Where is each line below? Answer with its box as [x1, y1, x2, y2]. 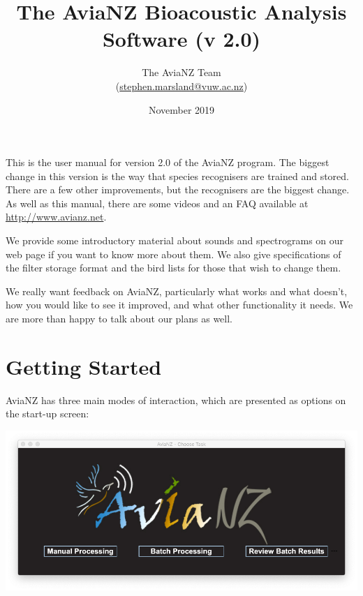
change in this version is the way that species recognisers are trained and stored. [6, 168, 349, 183]
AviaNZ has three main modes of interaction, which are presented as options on [6, 392, 346, 407]
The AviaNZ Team [142, 65, 221, 80]
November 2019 [148, 102, 215, 117]
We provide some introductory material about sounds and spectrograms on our [6, 233, 344, 248]
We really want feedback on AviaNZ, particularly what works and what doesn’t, [6, 283, 348, 298]
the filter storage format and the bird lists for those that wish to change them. [6, 260, 341, 275]
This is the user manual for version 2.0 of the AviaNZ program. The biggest [6, 155, 329, 170]
